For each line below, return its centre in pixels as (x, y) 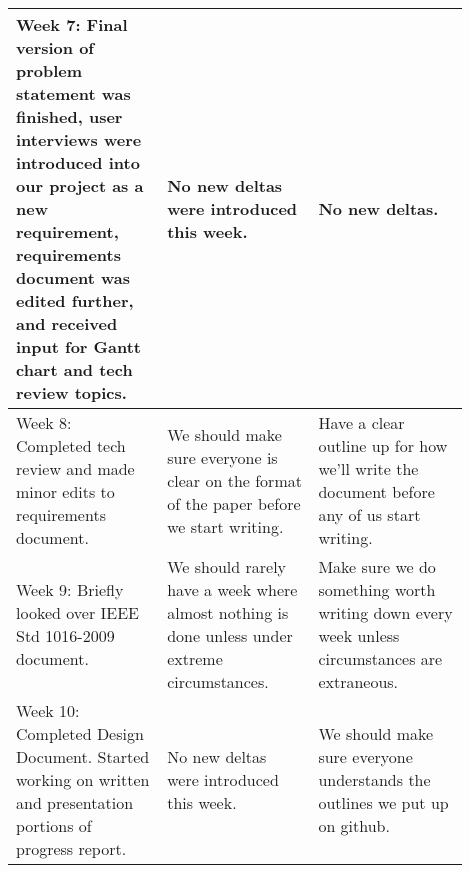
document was (73, 277)
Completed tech (71, 445)
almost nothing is (228, 612)
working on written (83, 779)
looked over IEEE (77, 612)
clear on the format (234, 480)
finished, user (69, 116)
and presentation (75, 802)
